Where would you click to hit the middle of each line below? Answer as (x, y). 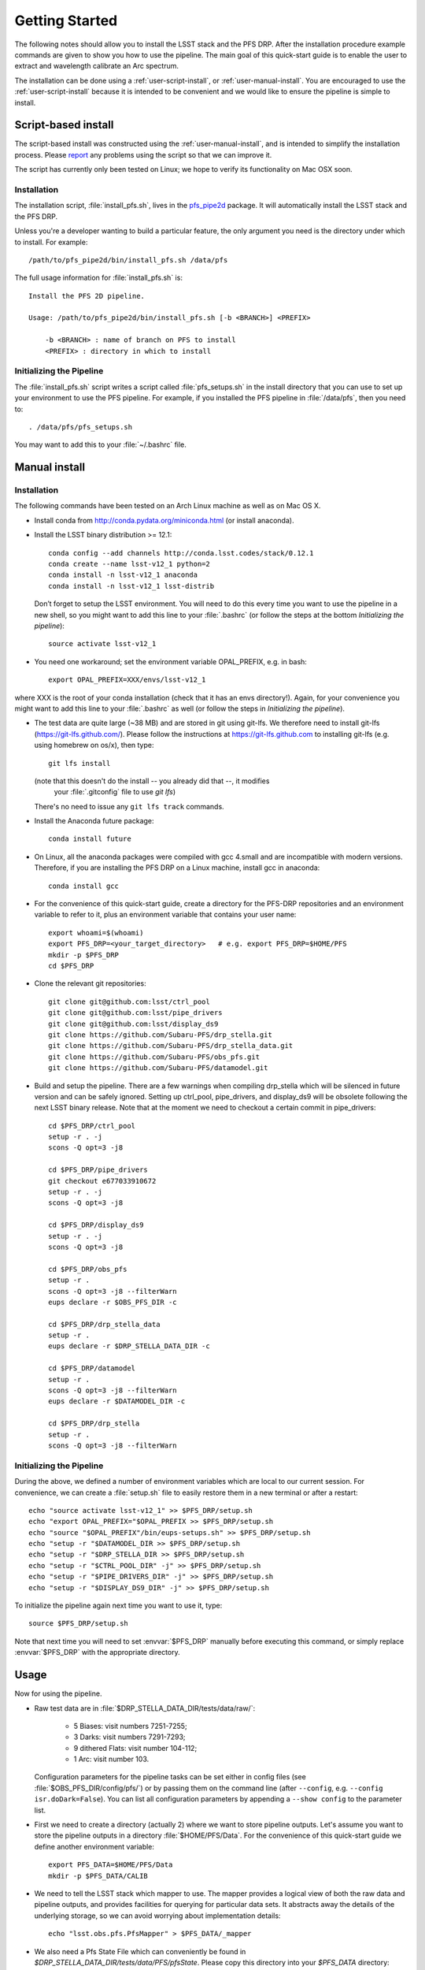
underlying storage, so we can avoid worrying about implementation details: (157, 1916)
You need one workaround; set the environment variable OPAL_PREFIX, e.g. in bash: (170, 661)
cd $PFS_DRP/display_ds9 (96, 1225)
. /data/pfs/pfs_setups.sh (81, 427)
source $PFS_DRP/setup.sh (79, 1624)
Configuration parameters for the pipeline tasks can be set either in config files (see (170, 1777)
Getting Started (66, 20)
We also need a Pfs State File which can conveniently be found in (140, 1951)
